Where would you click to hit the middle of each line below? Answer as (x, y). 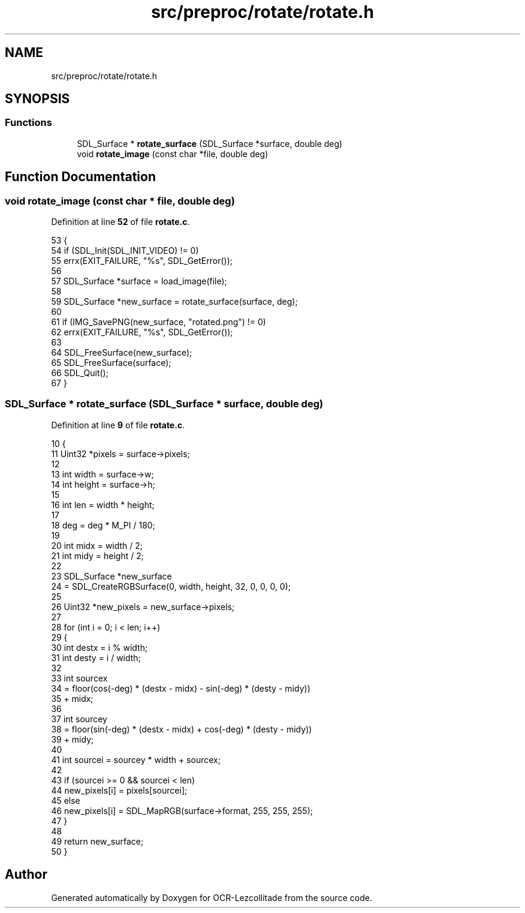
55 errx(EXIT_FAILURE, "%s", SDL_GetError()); (142, 261)
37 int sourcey (79, 719)
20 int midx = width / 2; (97, 545)
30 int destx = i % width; (99, 647)
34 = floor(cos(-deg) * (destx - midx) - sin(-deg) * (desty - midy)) (181, 688)
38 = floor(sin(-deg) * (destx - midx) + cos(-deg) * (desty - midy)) (182, 729)
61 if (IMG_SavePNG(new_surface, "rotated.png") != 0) (159, 322)
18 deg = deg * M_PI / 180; (103, 525)
